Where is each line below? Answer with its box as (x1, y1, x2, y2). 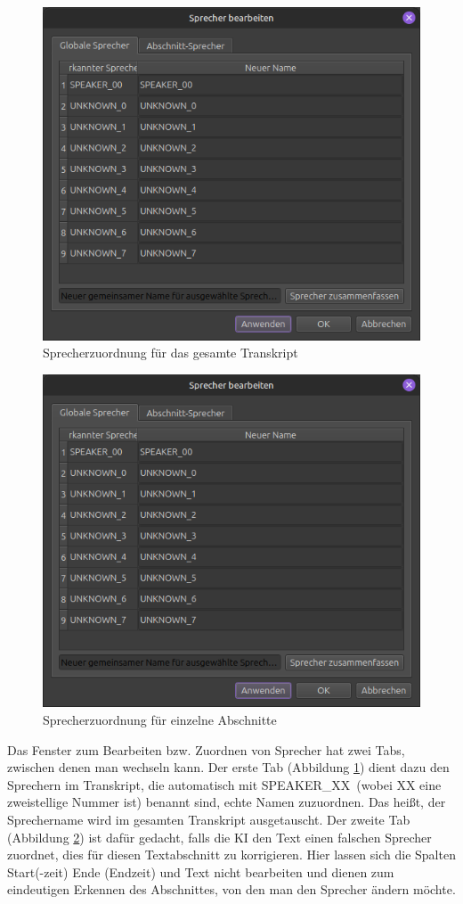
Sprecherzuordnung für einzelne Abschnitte (43, 711, 277, 729)
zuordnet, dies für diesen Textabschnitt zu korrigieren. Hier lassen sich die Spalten (7, 845, 456, 864)
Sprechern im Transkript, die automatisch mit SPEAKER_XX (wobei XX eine (7, 775, 442, 793)
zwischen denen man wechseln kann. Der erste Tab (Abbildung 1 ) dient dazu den (7, 758, 450, 777)
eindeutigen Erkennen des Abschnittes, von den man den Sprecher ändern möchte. (7, 880, 456, 899)
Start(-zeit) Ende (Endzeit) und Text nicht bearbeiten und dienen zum (7, 862, 394, 881)
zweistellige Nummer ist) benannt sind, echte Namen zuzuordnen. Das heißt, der (7, 793, 446, 811)
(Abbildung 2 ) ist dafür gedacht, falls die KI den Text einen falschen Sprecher (7, 827, 432, 846)
